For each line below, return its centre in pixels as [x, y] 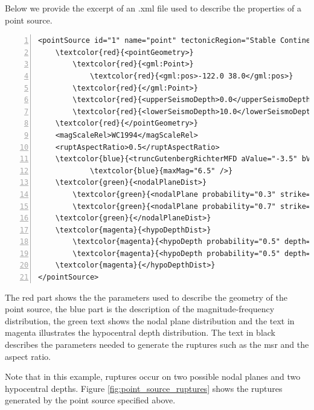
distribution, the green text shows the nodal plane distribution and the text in [150, 320]
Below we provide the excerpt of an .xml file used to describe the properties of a [153, 8]
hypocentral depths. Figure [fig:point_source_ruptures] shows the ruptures [144, 388]
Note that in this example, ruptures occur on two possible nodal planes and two [153, 376]
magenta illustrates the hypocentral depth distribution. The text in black [140, 332]
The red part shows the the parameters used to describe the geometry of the [146, 297]
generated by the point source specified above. [90, 400]
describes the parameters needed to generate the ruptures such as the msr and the [157, 344]
